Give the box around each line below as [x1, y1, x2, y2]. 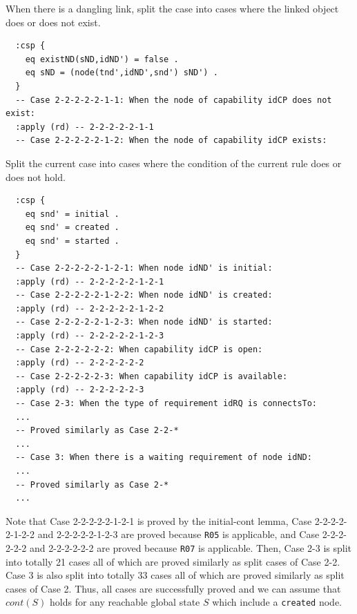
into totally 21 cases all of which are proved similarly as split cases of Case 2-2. [6, 554, 340, 568]
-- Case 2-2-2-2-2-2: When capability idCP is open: [15, 344, 263, 354]
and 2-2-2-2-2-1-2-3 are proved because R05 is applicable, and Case [37, 527, 320, 541]
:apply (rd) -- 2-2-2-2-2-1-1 [15, 122, 154, 132]
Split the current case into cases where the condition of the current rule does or [6, 155, 342, 170]
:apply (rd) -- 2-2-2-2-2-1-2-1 [15, 276, 164, 287]
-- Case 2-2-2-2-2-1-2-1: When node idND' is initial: [15, 263, 273, 274]
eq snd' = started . [25, 236, 119, 246]
